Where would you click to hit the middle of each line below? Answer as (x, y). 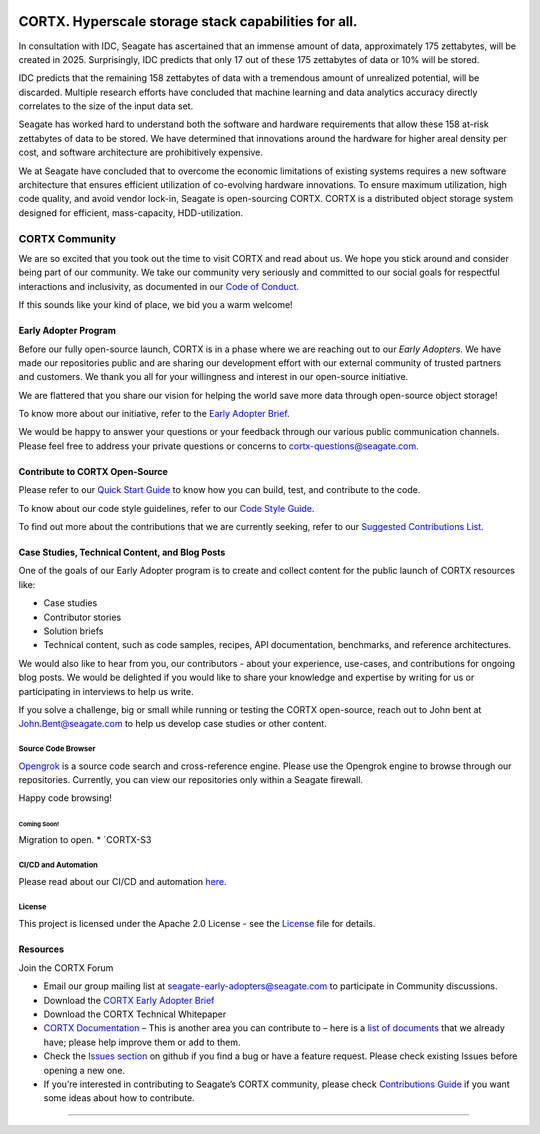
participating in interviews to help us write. (106, 691)
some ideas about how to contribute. (119, 1098)
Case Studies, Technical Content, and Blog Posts (122, 552)
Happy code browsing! (65, 798)
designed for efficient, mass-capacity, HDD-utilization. (131, 212)
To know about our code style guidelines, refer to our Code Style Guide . (166, 508)
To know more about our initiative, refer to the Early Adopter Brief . (154, 414)
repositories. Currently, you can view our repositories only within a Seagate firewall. (191, 780)
